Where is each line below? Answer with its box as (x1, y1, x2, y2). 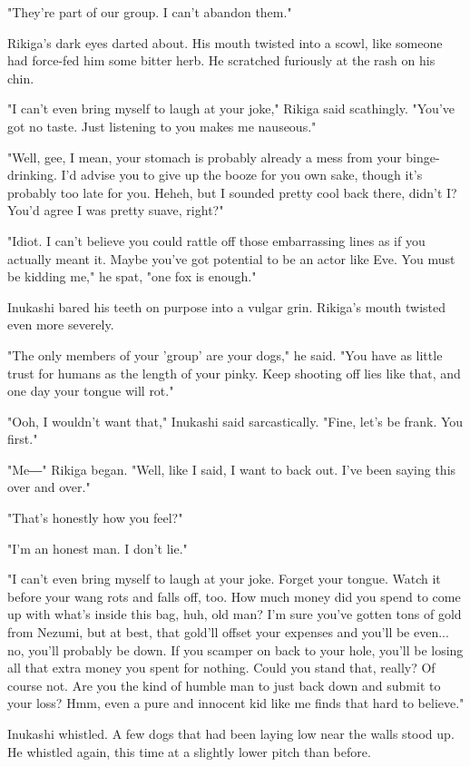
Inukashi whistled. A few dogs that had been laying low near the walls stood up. (7, 724, 455, 742)
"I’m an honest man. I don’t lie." (7, 538, 188, 557)
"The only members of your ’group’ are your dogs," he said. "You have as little (7, 345, 443, 364)
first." (7, 429, 38, 448)
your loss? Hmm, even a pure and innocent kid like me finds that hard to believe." (7, 693, 465, 713)
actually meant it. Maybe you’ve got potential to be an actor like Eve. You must (7, 249, 455, 268)
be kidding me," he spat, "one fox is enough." (7, 267, 257, 286)
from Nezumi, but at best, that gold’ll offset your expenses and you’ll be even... (7, 623, 449, 642)
